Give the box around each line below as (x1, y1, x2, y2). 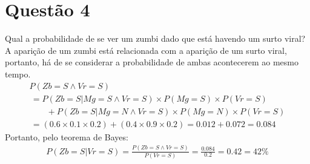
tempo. (5, 67, 31, 80)
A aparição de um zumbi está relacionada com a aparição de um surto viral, (5, 44, 287, 56)
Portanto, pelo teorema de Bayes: (5, 130, 128, 143)
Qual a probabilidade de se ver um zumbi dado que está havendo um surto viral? (5, 32, 306, 45)
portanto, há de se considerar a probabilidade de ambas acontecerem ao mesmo (5, 56, 299, 68)
